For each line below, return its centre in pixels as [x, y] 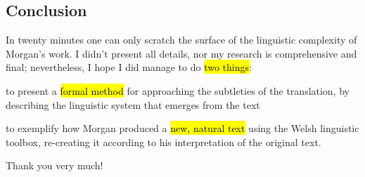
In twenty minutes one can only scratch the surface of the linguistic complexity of [181, 40]
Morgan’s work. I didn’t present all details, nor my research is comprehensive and [181, 53]
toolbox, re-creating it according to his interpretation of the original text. [164, 142]
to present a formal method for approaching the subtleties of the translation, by [178, 90]
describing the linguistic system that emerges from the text [133, 104]
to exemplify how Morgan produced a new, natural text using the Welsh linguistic [182, 128]
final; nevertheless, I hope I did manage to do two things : [129, 67]
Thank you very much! [55, 165]
